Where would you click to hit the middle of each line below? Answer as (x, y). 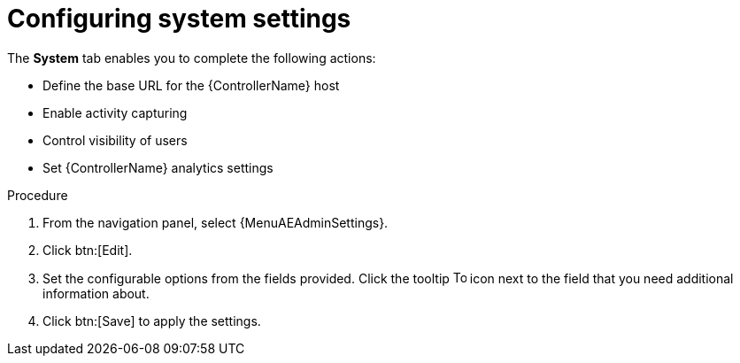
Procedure (38, 195)
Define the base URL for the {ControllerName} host (191, 85)
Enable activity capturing (115, 112)
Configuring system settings (179, 19)
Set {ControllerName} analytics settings (158, 167)
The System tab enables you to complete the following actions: (192, 58)
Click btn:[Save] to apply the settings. (152, 321)
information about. (96, 293)
